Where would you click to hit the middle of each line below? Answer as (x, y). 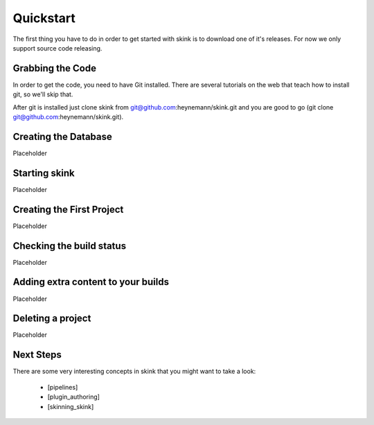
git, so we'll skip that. (43, 94)
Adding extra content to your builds (91, 282)
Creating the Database (62, 136)
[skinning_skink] (71, 406)
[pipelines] (63, 387)
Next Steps (37, 355)
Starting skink (44, 173)
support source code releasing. (57, 48)
